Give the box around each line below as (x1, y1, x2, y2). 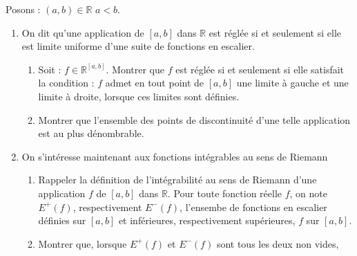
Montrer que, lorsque (38, 236, 127, 250)
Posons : (6, 2, 41, 16)
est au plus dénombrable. (38, 126, 144, 140)
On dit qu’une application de (21, 25, 144, 39)
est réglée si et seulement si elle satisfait (175, 62, 345, 76)
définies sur (38, 213, 86, 228)
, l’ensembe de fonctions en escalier (180, 199, 327, 214)
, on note (289, 185, 328, 200)
